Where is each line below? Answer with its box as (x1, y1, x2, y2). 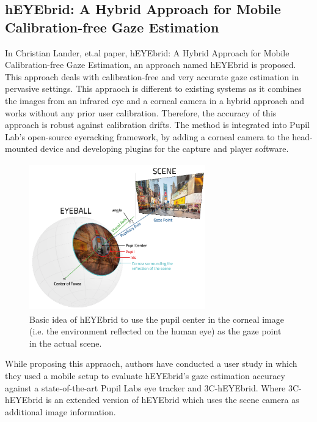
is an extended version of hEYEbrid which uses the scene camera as (45, 393, 299, 406)
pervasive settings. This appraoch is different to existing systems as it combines (5, 82, 302, 95)
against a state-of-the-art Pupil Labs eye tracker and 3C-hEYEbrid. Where (5, 381, 286, 394)
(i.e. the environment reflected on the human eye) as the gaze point (29, 325, 282, 337)
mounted (5, 142, 38, 155)
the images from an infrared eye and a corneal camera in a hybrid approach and (5, 94, 304, 107)
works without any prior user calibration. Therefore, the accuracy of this (5, 106, 277, 119)
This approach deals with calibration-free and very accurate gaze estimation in (5, 70, 299, 83)
